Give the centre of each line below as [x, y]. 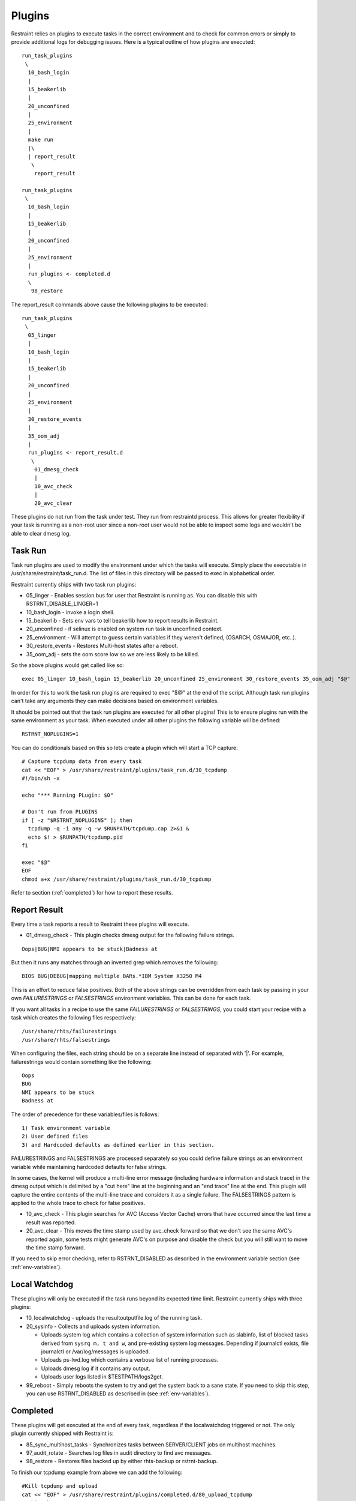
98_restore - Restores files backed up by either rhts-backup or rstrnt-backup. [122, 1461]
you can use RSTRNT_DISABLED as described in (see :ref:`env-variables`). [118, 1394]
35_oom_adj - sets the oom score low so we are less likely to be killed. [113, 654]
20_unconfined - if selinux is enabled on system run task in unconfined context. [124, 629]
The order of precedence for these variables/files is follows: [85, 1114]
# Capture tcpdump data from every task [82, 762]
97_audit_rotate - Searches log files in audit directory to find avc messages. [119, 1453]
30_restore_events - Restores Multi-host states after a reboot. [102, 646]
